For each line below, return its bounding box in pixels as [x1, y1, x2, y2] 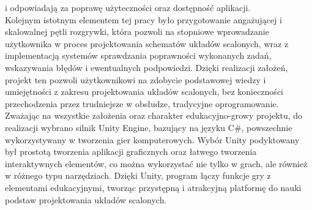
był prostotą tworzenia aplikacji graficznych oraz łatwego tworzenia [5, 145, 257, 158]
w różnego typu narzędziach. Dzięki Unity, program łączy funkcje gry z [5, 169, 271, 182]
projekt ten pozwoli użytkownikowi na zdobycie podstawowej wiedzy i [5, 73, 266, 86]
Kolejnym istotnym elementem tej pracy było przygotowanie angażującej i [5, 13, 282, 26]
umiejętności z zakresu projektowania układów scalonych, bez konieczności [5, 85, 283, 98]
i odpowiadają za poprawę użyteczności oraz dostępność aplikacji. [5, 1, 251, 13]
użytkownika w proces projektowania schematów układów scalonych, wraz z [5, 37, 289, 50]
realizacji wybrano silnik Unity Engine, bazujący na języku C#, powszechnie [5, 121, 292, 133]
